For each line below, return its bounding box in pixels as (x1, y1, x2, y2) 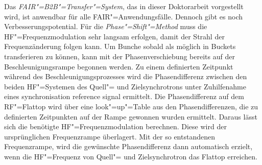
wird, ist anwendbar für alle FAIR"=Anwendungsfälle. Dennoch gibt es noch (4, 11, 243, 21)
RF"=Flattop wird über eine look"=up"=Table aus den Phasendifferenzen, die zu (4, 101, 258, 111)
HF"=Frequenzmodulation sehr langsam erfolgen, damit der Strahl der (4, 31, 225, 41)
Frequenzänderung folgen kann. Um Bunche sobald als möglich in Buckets (4, 41, 236, 52)
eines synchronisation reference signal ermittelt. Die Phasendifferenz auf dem (4, 91, 244, 102)
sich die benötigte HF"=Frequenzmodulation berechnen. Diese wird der (4, 121, 227, 132)
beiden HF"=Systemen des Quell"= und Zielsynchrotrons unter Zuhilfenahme (4, 81, 246, 91)
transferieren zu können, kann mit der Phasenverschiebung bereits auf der (4, 51, 235, 61)
